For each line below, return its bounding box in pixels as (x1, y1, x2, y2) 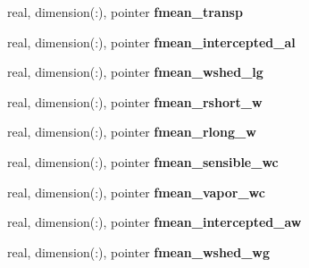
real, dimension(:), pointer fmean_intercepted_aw (7, 213, 302, 231)
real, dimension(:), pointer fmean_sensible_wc (7, 152, 279, 171)
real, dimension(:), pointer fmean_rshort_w (7, 92, 263, 111)
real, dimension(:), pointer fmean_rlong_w (7, 122, 256, 141)
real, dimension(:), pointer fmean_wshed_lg (7, 63, 263, 81)
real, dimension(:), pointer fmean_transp (7, 3, 243, 21)
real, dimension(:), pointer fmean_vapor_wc (7, 182, 265, 201)
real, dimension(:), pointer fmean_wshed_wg (7, 242, 271, 261)
